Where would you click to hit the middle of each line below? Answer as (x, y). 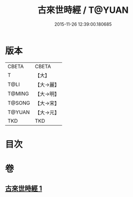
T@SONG (19, 103)
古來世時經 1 (24, 189)
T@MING (18, 94)
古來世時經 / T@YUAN (83, 10)
